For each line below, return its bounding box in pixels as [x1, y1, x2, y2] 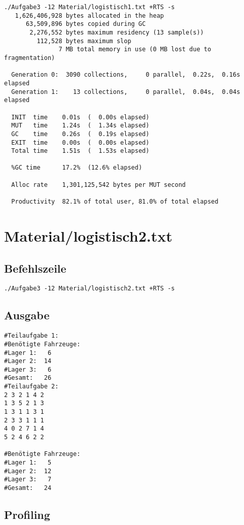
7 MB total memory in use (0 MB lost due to [58, 46, 212, 53]
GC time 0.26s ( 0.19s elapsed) [11, 130, 150, 138]
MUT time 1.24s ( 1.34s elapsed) [11, 122, 150, 129]
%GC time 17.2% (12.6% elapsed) [11, 164, 143, 172]
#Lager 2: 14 [4, 357, 52, 365]
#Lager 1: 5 [4, 459, 52, 467]
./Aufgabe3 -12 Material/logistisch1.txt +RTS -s [4, 4, 175, 11]
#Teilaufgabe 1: [4, 332, 59, 340]
